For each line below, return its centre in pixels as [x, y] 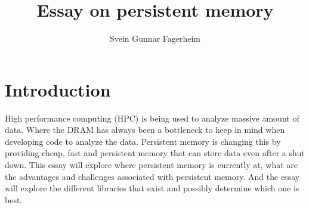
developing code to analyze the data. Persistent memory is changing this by [143, 141]
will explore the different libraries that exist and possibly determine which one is [152, 188]
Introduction [58, 89]
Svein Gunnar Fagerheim [155, 38]
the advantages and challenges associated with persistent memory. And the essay [152, 176]
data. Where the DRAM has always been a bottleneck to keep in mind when [145, 130]
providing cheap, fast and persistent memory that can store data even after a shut [155, 153]
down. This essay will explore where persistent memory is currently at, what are [152, 165]
